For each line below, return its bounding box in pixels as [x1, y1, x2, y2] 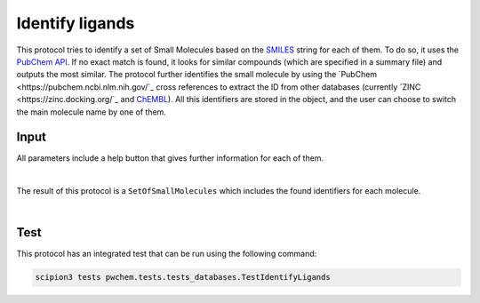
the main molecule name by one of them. [16, 107, 166, 117]
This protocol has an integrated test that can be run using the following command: [16, 249, 317, 259]
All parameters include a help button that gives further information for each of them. [16, 153, 324, 163]
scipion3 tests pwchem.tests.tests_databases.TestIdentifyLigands [35, 272, 331, 283]
